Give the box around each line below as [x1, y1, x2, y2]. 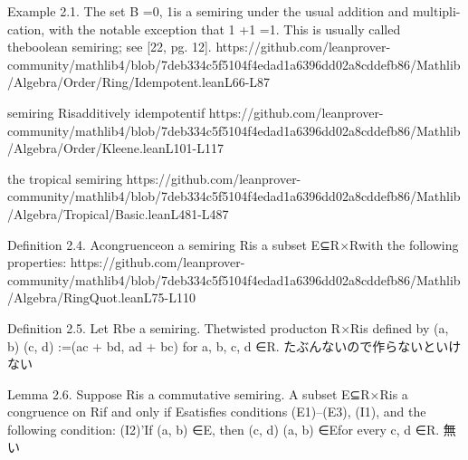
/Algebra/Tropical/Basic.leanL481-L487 [7, 204, 229, 223]
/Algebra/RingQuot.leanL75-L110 [7, 288, 196, 307]
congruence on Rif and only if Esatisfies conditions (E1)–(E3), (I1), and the [7, 402, 426, 421]
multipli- [413, 2, 461, 20]
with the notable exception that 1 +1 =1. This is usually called [48, 19, 401, 38]
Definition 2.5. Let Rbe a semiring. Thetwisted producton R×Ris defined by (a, [7, 318, 449, 337]
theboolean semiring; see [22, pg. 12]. [7, 37, 212, 56]
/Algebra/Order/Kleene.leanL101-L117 [7, 139, 224, 158]
